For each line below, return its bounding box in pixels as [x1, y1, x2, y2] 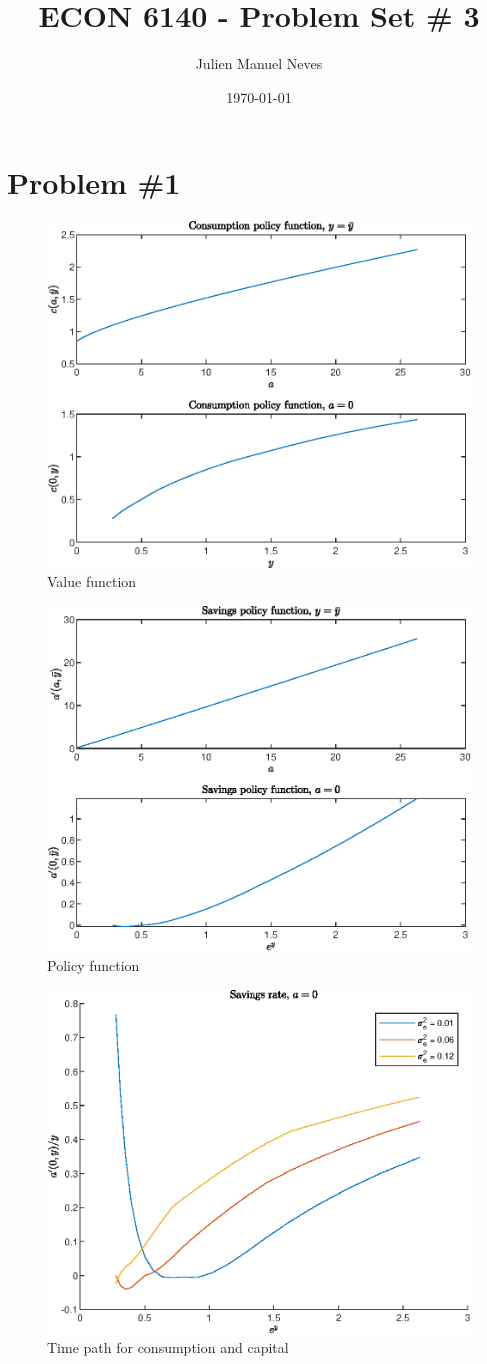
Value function [47, 571, 137, 592]
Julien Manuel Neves [195, 53, 323, 74]
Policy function [47, 954, 140, 975]
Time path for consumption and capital [47, 1337, 289, 1358]
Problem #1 [7, 162, 181, 203]
